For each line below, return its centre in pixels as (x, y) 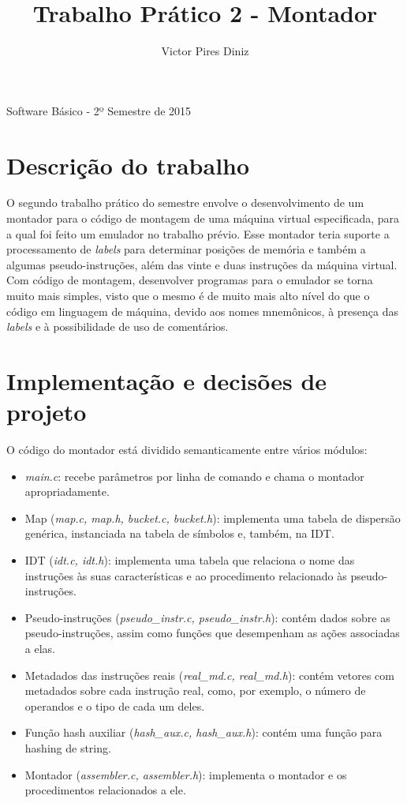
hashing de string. (68, 748)
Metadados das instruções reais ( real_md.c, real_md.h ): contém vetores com (209, 675)
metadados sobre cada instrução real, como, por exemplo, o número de (195, 690)
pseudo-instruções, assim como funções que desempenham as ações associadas (212, 633)
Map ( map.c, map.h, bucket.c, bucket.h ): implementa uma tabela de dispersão (213, 518)
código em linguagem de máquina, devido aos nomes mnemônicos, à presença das (202, 311)
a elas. (40, 649)
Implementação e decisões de (167, 380)
